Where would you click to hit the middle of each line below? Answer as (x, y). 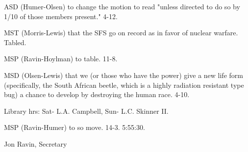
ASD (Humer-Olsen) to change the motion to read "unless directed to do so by (122, 6)
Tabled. (15, 42)
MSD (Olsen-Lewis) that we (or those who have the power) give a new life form (124, 75)
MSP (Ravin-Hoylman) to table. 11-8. (61, 59)
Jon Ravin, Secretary (36, 143)
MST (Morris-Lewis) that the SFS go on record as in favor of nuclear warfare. (121, 33)
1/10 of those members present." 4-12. (61, 16)
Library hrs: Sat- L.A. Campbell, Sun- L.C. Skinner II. (86, 111)
